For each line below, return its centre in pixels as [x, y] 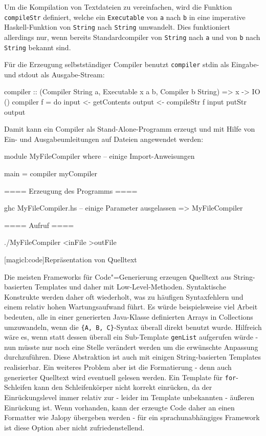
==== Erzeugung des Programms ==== [71, 190]
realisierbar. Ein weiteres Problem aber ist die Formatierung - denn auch [118, 367]
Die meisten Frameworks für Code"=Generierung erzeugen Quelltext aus [118, 276]
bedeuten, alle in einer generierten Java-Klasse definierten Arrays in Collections [129, 316]
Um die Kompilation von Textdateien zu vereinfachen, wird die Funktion [118, 7]
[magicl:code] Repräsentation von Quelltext [71, 259]
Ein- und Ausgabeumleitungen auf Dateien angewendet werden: [104, 139]
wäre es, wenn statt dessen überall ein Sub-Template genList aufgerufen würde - [131, 337]
